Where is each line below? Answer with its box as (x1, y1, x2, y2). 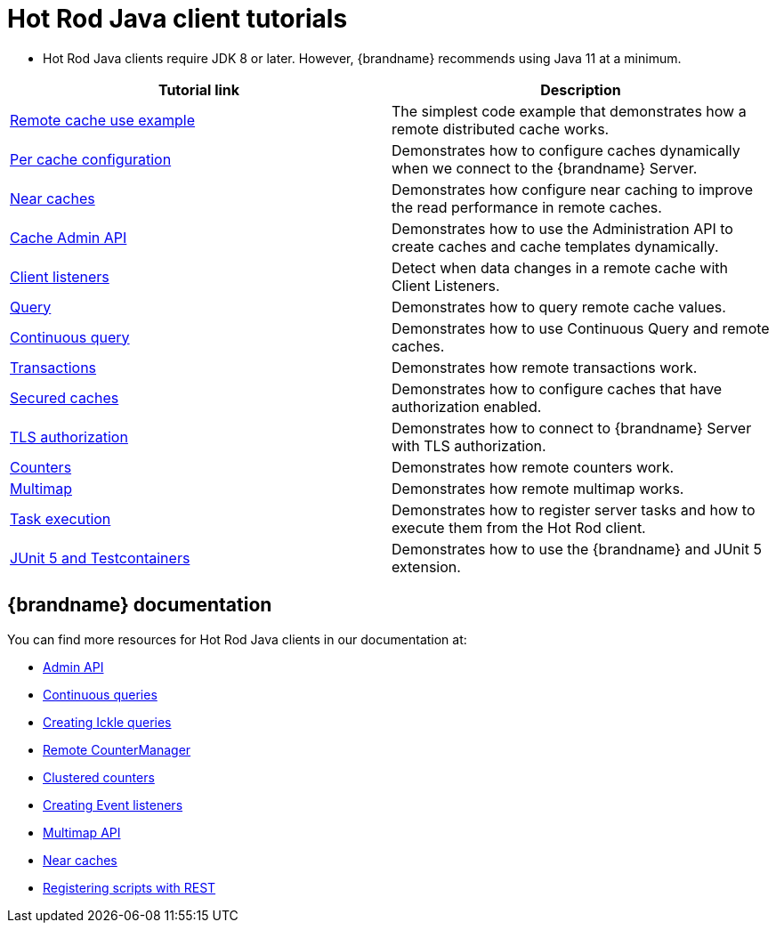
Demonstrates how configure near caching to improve (392, 180, 754, 198)
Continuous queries (43, 686, 158, 702)
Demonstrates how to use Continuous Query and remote (392, 319, 770, 337)
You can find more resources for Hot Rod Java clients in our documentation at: (7, 631, 467, 647)
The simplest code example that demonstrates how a (392, 101, 747, 120)
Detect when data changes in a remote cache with (392, 258, 728, 277)
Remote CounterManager (43, 741, 191, 757)
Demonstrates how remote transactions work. (392, 358, 698, 376)
